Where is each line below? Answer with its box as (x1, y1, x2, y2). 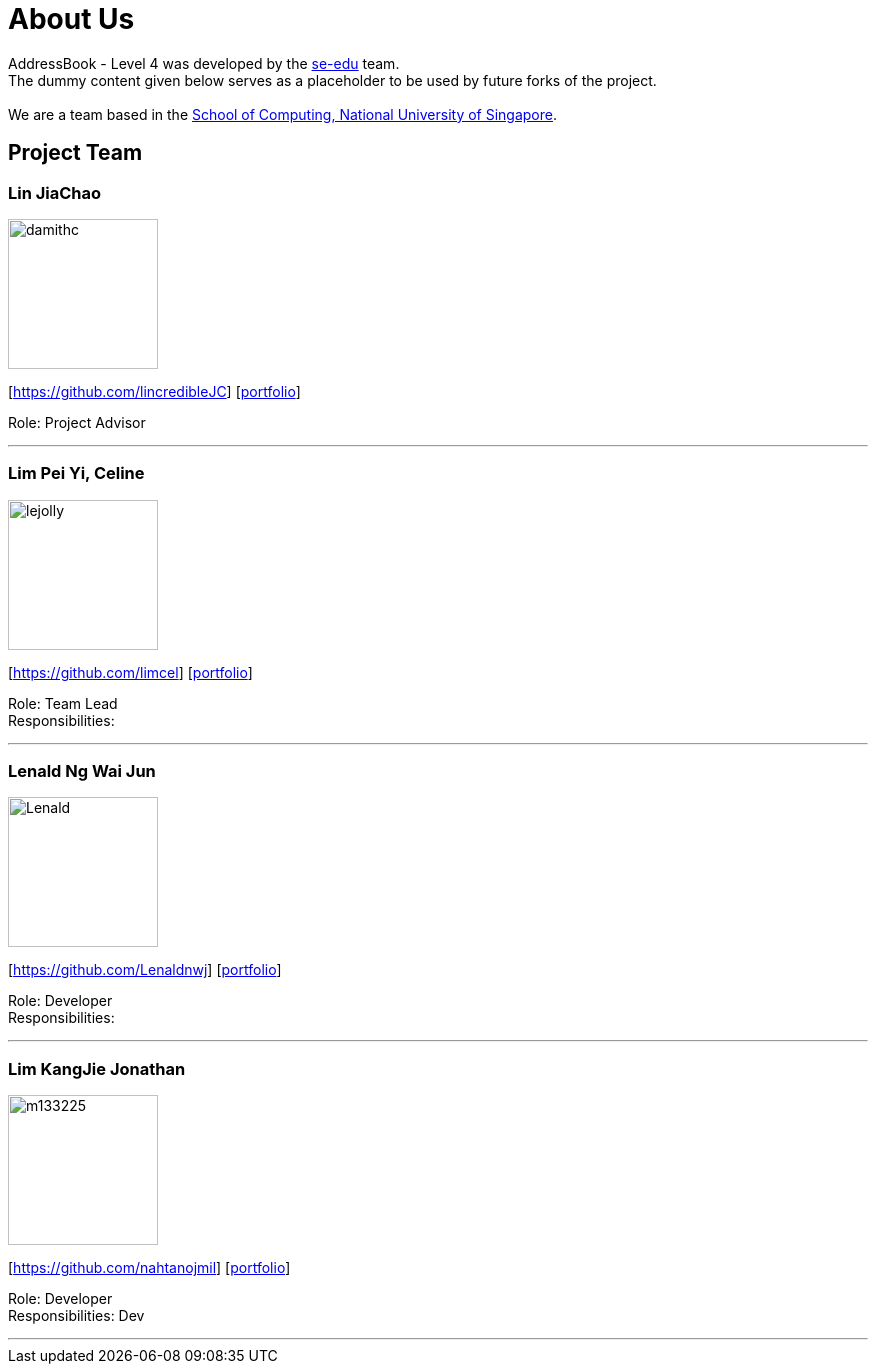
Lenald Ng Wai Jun (8, 761, 156, 782)
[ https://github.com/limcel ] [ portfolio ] (8, 663, 253, 681)
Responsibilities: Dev (8, 1307, 145, 1325)
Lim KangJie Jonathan (8, 1058, 186, 1079)
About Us (8, 2, 135, 36)
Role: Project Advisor (8, 413, 146, 431)
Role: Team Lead (8, 694, 118, 712)
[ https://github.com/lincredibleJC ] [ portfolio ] (8, 382, 301, 400)
